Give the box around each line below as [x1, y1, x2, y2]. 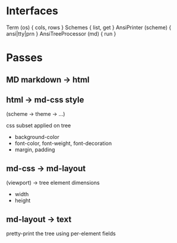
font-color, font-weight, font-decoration [14, 140, 112, 147]
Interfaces [6, 4, 58, 18]
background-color [14, 134, 59, 141]
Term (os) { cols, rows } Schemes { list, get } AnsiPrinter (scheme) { [6, 24, 172, 31]
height [14, 197, 31, 204]
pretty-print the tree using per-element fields [6, 230, 116, 237]
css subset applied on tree [6, 122, 71, 129]
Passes [6, 51, 43, 65]
